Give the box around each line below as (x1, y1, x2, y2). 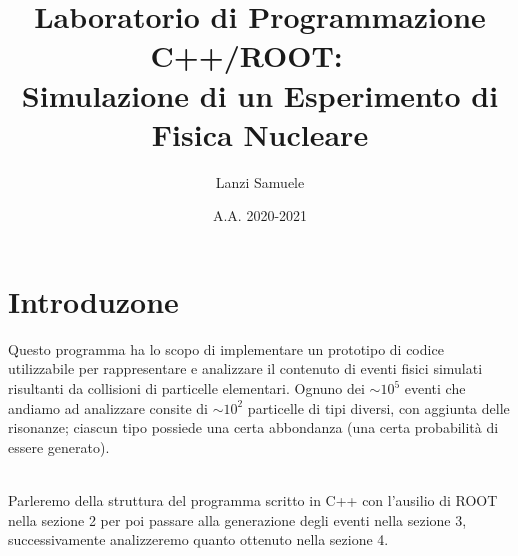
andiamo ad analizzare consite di (8, 397, 209, 418)
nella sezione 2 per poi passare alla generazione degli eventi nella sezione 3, (8, 509, 467, 530)
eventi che (404, 378, 466, 398)
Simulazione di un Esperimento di (21, 74, 499, 115)
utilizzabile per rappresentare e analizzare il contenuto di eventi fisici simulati (8, 358, 483, 379)
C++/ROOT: (150, 35, 343, 76)
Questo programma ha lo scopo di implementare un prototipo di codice (8, 338, 444, 359)
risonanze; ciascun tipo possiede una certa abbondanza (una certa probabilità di (8, 417, 499, 438)
